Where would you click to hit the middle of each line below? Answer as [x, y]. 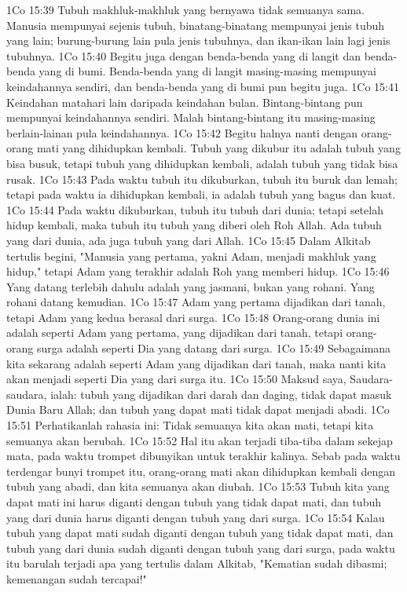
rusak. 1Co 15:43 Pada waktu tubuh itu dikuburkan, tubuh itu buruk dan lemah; [202, 179]
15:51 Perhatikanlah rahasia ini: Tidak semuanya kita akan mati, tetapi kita [190, 425]
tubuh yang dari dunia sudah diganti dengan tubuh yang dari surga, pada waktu [201, 548]
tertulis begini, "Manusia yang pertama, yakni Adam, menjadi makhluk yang [191, 256]
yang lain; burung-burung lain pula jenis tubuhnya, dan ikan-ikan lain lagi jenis [198, 40]
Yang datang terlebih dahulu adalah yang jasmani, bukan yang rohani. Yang [191, 286]
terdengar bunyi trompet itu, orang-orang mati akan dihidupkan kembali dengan [201, 471]
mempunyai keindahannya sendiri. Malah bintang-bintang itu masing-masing [191, 117]
